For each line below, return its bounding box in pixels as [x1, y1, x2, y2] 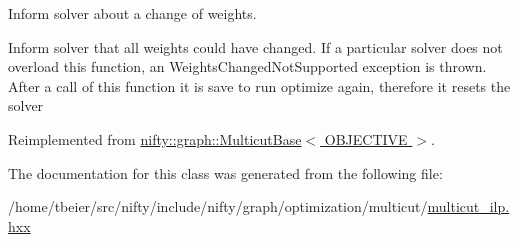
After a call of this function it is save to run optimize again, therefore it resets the [8, 75, 511, 96]
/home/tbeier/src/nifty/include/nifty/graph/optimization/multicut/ [8, 196, 428, 217]
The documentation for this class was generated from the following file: [8, 162, 443, 183]
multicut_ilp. [427, 196, 510, 217]
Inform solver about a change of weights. [8, 3, 257, 23]
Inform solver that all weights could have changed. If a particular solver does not [8, 36, 503, 57]
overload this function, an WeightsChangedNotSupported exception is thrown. [8, 56, 487, 77]
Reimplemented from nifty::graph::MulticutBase [8, 128, 302, 149]
